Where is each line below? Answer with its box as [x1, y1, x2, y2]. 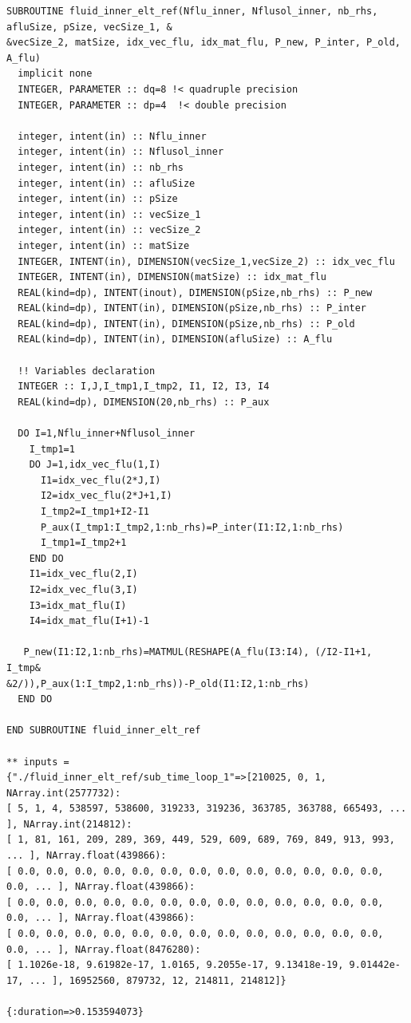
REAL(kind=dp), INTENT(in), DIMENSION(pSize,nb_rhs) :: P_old [18, 318, 355, 330]
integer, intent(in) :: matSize [18, 239, 190, 251]
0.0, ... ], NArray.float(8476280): [6, 943, 201, 955]
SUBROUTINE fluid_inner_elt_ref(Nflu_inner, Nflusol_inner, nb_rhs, [6, 6, 378, 17]
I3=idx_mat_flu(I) [29, 599, 127, 611]
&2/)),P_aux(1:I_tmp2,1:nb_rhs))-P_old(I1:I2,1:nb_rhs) [6, 677, 310, 689]
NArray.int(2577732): [6, 787, 121, 799]
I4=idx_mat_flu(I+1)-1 [29, 615, 149, 627]
